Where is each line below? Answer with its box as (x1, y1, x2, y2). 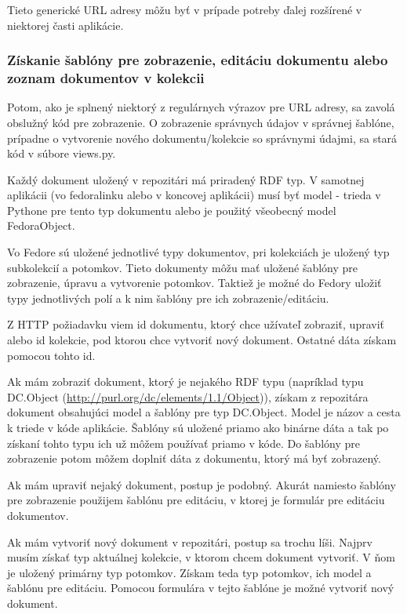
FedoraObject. (7, 217, 75, 234)
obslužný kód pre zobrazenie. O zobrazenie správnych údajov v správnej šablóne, (7, 114, 394, 130)
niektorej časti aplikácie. (7, 16, 124, 33)
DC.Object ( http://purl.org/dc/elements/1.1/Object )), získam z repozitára (7, 388, 369, 405)
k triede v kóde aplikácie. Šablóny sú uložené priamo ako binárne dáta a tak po (7, 420, 389, 436)
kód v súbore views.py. (7, 145, 116, 162)
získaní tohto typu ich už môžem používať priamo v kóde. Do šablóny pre (7, 434, 360, 451)
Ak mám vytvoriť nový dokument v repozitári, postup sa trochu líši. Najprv (7, 533, 372, 550)
